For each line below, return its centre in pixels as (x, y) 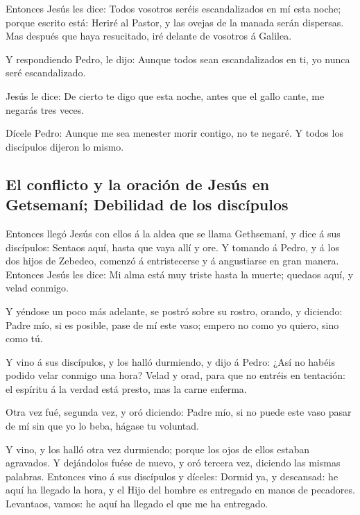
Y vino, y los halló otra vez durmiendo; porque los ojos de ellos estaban (158, 449)
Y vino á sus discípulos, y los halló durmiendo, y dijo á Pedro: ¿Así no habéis (170, 361)
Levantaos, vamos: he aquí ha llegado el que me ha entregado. (137, 504)
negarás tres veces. (45, 109)
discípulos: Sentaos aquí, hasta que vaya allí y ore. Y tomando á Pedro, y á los (172, 247)
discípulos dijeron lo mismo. (65, 146)
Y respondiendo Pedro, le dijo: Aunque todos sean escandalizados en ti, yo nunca (178, 59)
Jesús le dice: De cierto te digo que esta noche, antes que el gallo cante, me (165, 95)
